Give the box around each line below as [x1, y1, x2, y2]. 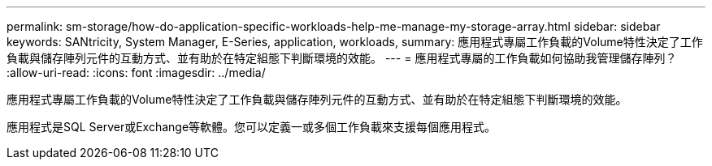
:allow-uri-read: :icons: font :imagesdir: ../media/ [7, 66, 266, 79]
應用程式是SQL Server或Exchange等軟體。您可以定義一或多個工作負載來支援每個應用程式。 [7, 120, 497, 134]
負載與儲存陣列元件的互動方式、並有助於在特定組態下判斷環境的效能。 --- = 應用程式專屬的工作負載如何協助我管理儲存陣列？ [7, 51, 677, 65]
